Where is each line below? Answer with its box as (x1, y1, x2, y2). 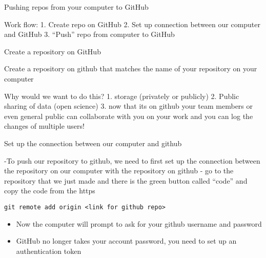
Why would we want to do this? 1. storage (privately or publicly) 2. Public (4, 90, 239, 101)
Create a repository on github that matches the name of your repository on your (4, 63, 257, 74)
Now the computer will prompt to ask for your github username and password (16, 218, 262, 229)
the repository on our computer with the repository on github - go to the (4, 165, 234, 176)
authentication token (16, 245, 81, 256)
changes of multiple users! (4, 121, 85, 131)
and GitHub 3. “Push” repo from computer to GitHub (4, 29, 175, 39)
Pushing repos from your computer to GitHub (4, 2, 149, 12)
